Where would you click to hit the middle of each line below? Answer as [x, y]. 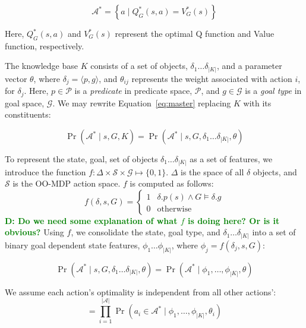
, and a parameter [249, 66]
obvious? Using [34, 232]
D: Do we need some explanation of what [91, 220]
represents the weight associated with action [212, 78]
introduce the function [45, 171]
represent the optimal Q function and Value [195, 33]
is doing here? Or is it [234, 220]
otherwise [174, 209]
